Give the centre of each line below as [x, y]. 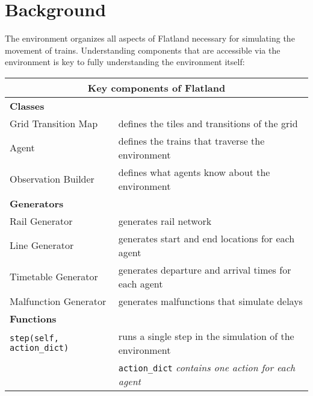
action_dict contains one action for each [207, 367]
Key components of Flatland [156, 87]
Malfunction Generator [58, 301]
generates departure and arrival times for [205, 269]
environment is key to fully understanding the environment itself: [125, 62]
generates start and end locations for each [206, 238]
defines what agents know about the [194, 172]
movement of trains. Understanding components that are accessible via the [143, 50]
